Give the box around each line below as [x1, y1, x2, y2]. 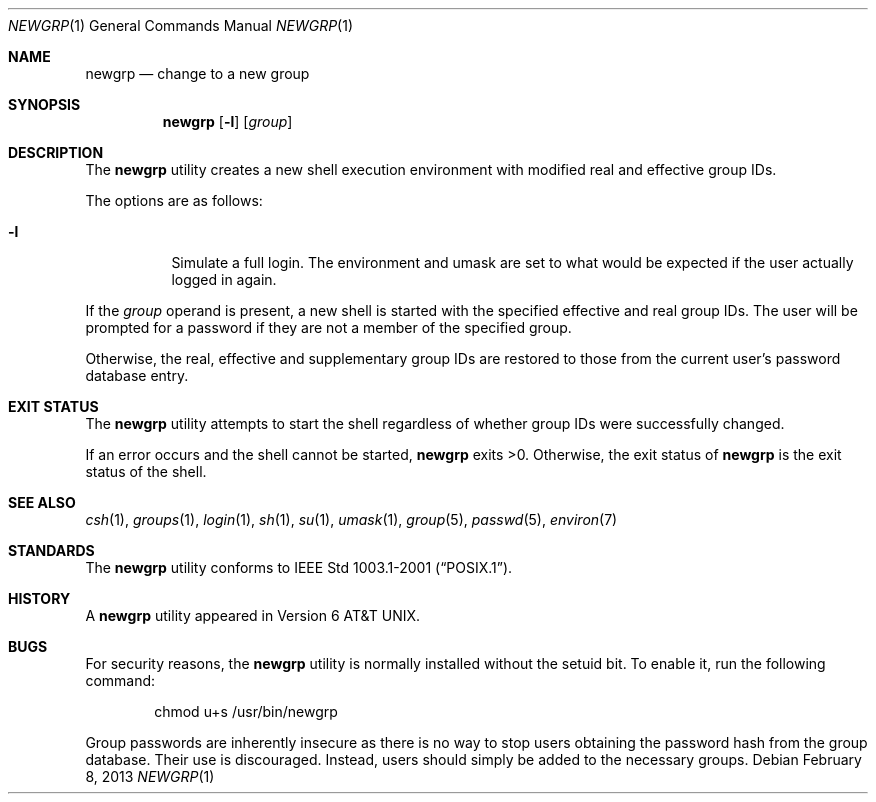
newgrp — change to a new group [85, 65, 310, 82]
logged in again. [171, 271, 277, 288]
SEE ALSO [8, 494, 76, 511]
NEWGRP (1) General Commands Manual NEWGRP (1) [8, 17, 354, 34]
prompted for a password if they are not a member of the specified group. [85, 319, 572, 336]
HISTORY [8, 590, 71, 607]
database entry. [85, 367, 189, 384]
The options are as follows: [85, 192, 263, 209]
